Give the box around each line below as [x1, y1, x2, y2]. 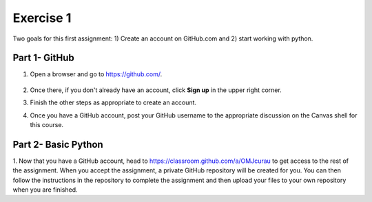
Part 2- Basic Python [12, 138, 103, 150]
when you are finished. [12, 186, 78, 194]
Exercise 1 [12, 10, 72, 25]
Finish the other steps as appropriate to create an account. [30, 98, 196, 106]
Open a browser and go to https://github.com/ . [30, 70, 163, 78]
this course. [30, 121, 64, 129]
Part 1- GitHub [12, 52, 75, 64]
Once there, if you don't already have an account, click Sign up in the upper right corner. [30, 86, 282, 94]
